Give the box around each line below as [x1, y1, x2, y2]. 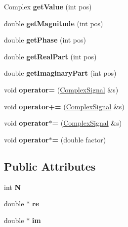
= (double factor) [52, 134, 106, 144]
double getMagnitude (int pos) [4, 18, 103, 28]
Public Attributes [4, 158, 96, 174]
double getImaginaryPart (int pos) [4, 68, 117, 78]
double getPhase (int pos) [4, 35, 86, 45]
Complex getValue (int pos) [4, 1, 92, 11]
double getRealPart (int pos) [4, 51, 97, 61]
